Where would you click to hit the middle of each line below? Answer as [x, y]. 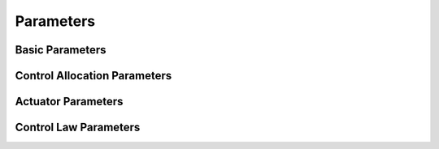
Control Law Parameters [78, 128]
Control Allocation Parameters [93, 76]
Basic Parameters [61, 50]
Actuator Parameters [69, 102]
